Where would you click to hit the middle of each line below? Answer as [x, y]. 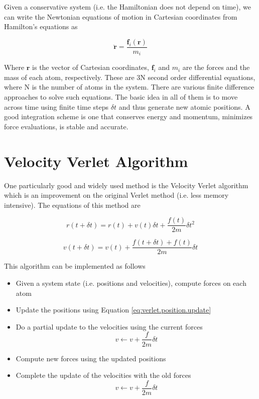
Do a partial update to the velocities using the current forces [109, 326]
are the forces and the [216, 67]
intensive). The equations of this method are [72, 205]
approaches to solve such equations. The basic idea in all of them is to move [121, 97]
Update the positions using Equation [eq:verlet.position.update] [113, 310]
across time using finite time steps [56, 106]
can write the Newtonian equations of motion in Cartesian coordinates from [121, 16]
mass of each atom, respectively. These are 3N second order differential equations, [130, 77]
